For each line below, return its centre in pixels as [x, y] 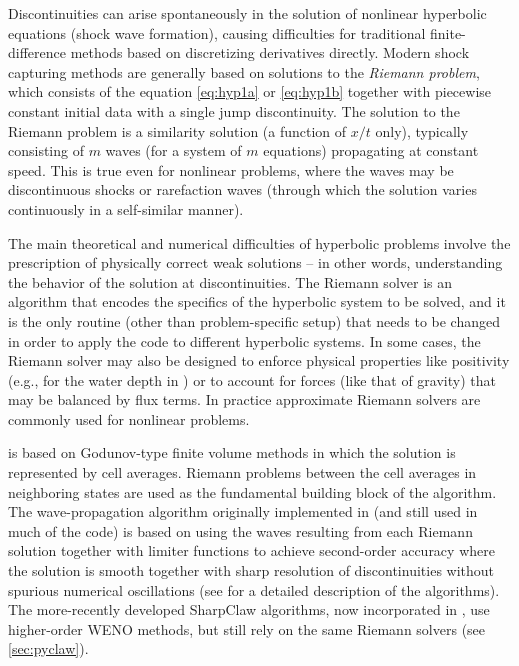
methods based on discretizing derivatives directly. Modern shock [270, 52]
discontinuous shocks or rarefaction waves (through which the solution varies [242, 189]
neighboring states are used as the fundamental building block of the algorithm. [252, 491]
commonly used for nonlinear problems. [129, 418]
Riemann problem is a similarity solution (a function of [177, 130]
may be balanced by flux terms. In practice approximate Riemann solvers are [244, 399]
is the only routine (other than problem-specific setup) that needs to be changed [254, 320]
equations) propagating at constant [371, 150]
